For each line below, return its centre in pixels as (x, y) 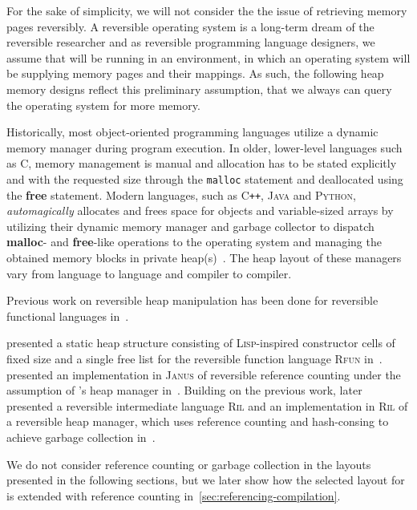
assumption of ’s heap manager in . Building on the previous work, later (184, 390)
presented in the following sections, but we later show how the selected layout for (206, 480)
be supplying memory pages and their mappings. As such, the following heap (195, 73)
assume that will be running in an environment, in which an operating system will (208, 57)
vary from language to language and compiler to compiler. (149, 273)
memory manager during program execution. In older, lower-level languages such (204, 147)
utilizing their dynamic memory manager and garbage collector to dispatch (190, 226)
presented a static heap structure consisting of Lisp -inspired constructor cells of (201, 343)
